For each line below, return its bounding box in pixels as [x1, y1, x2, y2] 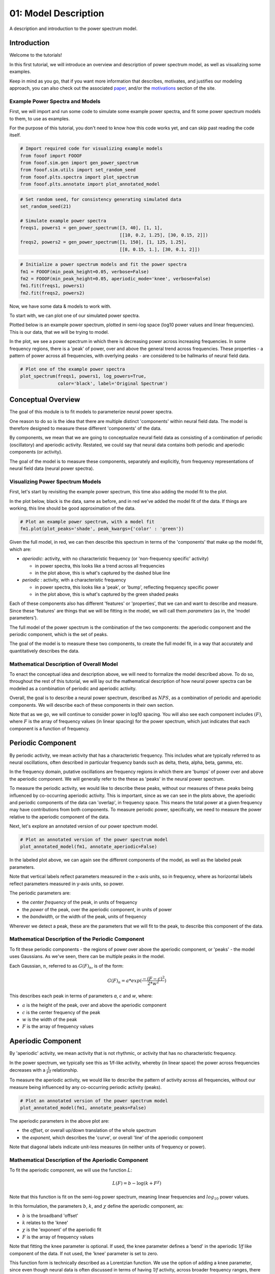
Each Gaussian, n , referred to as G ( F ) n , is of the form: [9, 963, 124, 970]
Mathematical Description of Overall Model [9, 660, 118, 668]
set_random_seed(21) [20, 204, 71, 209]
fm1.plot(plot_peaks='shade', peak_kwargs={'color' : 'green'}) [20, 526, 184, 532]
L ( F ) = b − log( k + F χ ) [112, 1180, 161, 1186]
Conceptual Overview [9, 395, 80, 404]
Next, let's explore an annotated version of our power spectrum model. [9, 823, 158, 829]
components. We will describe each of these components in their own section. [9, 702, 174, 708]
